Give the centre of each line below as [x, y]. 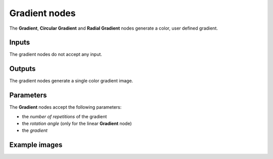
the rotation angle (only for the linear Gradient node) [77, 124]
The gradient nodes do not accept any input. [56, 54]
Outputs [22, 69]
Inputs [20, 43]
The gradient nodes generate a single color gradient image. [71, 81]
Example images [36, 145]
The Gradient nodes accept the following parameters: [65, 107]
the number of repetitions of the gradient [64, 116]
